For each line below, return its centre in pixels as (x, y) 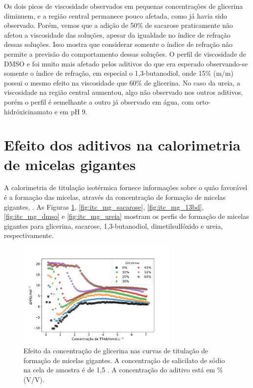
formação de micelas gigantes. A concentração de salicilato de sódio (124, 360)
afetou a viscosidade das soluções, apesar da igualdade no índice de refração (117, 34)
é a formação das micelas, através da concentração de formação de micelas (115, 197)
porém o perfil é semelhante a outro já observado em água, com (99, 101)
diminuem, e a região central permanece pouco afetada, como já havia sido (116, 15)
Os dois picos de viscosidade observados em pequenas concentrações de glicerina (124, 6)
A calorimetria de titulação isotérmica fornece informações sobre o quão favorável (126, 187)
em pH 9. (74, 111)
